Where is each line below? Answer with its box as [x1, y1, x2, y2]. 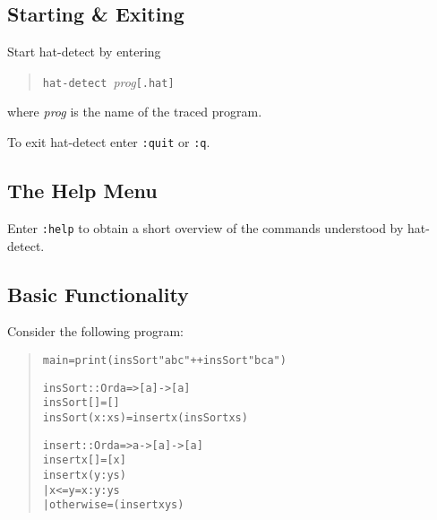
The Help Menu [7, 177, 158, 204]
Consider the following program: [7, 322, 184, 341]
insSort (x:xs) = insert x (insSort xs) [42, 411, 248, 424]
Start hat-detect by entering [7, 42, 161, 61]
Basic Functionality [7, 280, 189, 308]
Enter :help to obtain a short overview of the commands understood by [7, 218, 404, 237]
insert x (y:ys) [42, 468, 126, 481]
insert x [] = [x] [42, 454, 126, 467]
